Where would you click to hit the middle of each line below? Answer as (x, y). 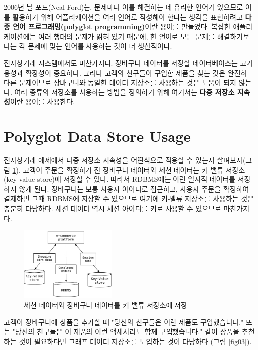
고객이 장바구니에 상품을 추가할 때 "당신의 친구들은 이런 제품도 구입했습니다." (124, 321)
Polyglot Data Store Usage (98, 136)
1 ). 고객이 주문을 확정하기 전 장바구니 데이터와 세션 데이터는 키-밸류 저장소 (129, 169)
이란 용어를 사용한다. (43, 102)
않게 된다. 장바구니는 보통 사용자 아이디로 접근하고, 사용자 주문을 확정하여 (134, 189)
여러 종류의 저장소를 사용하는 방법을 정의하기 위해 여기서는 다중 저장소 (125, 92)
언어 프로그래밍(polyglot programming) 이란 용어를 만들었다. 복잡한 (122, 27)
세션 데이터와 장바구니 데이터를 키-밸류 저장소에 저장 (106, 305)
